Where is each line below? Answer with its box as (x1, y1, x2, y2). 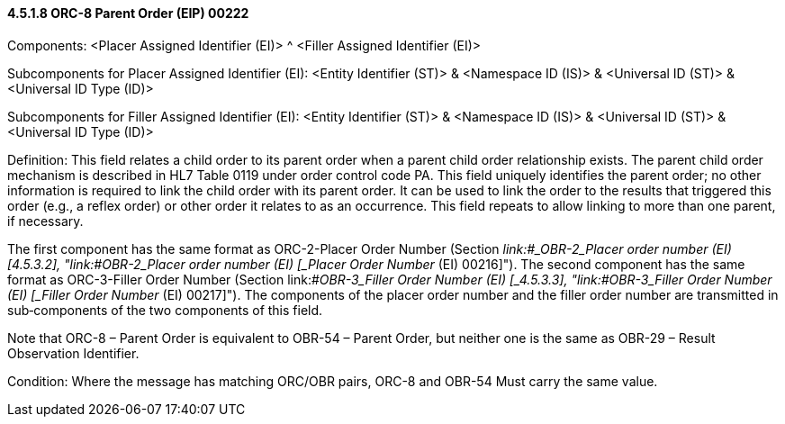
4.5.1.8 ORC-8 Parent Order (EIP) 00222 (7, 5, 249, 21)
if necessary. (7, 212, 84, 229)
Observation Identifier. (7, 345, 140, 361)
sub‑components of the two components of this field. (7, 302, 323, 318)
